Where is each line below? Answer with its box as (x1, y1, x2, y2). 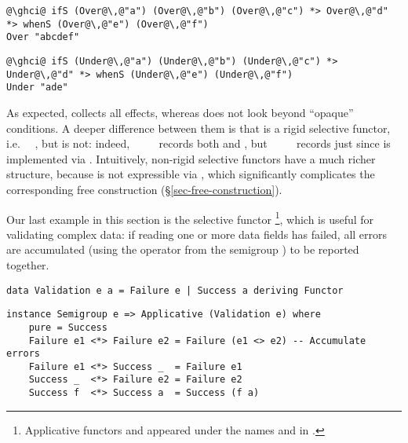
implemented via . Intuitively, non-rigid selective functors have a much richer (6, 150, 376, 167)
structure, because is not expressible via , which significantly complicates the (6, 166, 375, 182)
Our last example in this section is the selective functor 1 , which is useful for (6, 208, 374, 227)
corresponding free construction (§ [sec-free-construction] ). (6, 181, 282, 197)
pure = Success (28, 321, 107, 333)
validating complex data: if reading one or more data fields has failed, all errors (6, 225, 388, 242)
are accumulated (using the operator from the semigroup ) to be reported (6, 241, 359, 258)
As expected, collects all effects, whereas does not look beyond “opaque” (6, 104, 354, 120)
